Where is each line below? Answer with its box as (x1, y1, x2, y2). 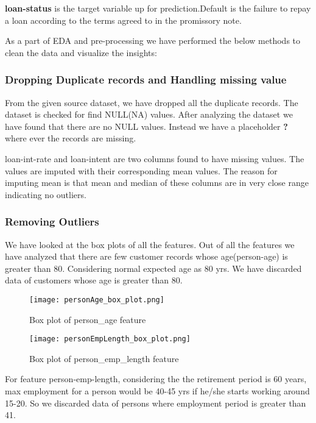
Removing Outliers (5, 214, 99, 229)
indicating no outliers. (5, 188, 86, 201)
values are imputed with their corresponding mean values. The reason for (5, 164, 278, 177)
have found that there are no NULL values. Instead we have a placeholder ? (5, 119, 288, 132)
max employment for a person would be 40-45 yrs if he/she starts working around (5, 385, 310, 397)
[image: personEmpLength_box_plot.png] (29, 335, 191, 344)
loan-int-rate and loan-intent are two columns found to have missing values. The (5, 152, 304, 165)
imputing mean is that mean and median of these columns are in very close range (5, 176, 309, 189)
